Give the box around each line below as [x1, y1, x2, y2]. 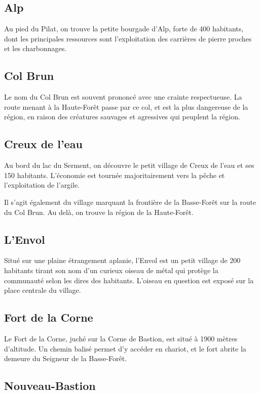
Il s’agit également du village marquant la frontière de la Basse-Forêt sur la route [4, 196, 256, 207]
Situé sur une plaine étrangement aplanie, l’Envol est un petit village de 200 [4, 255, 241, 266]
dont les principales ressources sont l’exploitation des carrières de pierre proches [4, 33, 252, 43]
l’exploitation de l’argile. [4, 180, 80, 190]
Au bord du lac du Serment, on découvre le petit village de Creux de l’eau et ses [4, 160, 254, 170]
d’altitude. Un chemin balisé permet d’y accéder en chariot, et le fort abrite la [4, 343, 246, 354]
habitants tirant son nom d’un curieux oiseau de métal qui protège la [4, 265, 218, 275]
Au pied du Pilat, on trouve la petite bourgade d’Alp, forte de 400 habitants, [4, 23, 244, 34]
